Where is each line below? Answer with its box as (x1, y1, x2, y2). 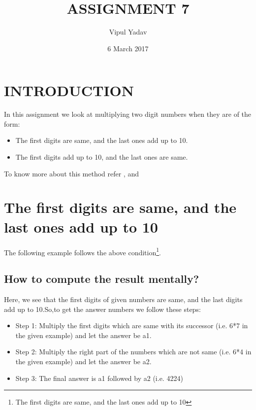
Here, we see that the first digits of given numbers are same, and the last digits (4, 294, 243, 304)
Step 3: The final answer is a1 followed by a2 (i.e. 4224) (15, 373, 183, 383)
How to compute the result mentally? (4, 271, 199, 286)
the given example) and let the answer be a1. (15, 330, 152, 340)
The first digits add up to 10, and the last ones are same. (15, 152, 188, 162)
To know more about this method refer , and (4, 168, 139, 178)
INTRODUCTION (4, 80, 134, 101)
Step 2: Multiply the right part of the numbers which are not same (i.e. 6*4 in (15, 346, 252, 357)
